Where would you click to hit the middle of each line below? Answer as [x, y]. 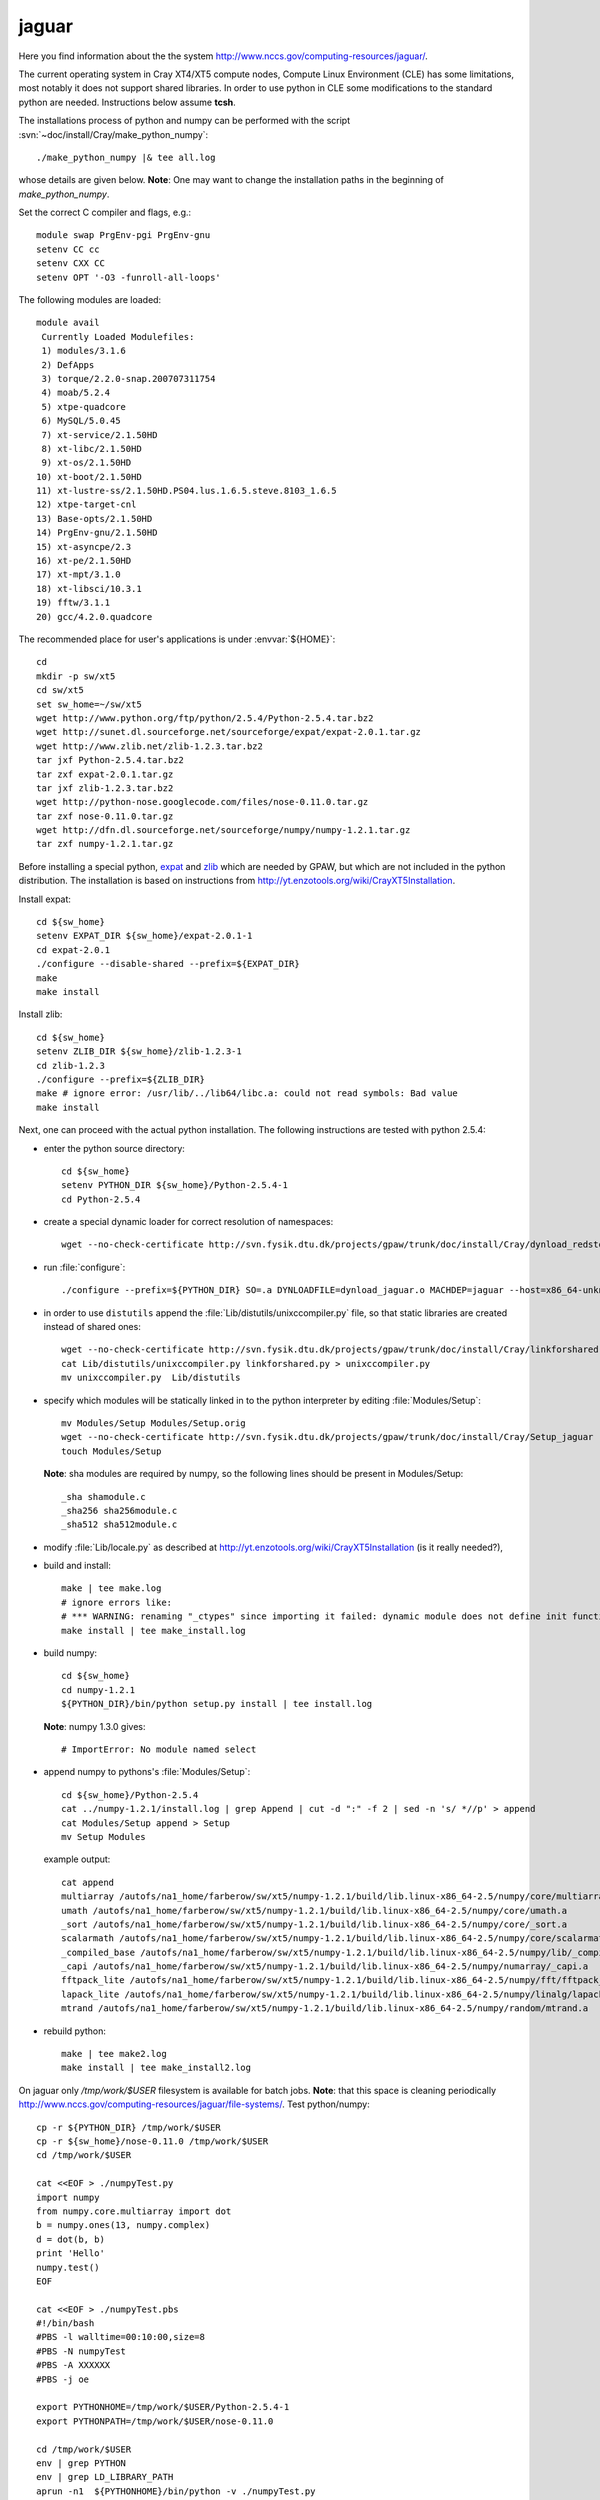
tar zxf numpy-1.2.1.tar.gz [105, 844]
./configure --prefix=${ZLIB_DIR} [120, 1079]
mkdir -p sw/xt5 [76, 676]
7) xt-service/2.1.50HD [99, 434]
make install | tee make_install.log [154, 1630]
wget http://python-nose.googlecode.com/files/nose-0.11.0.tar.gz [202, 802]
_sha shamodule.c [103, 1496]
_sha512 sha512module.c [119, 1524]
